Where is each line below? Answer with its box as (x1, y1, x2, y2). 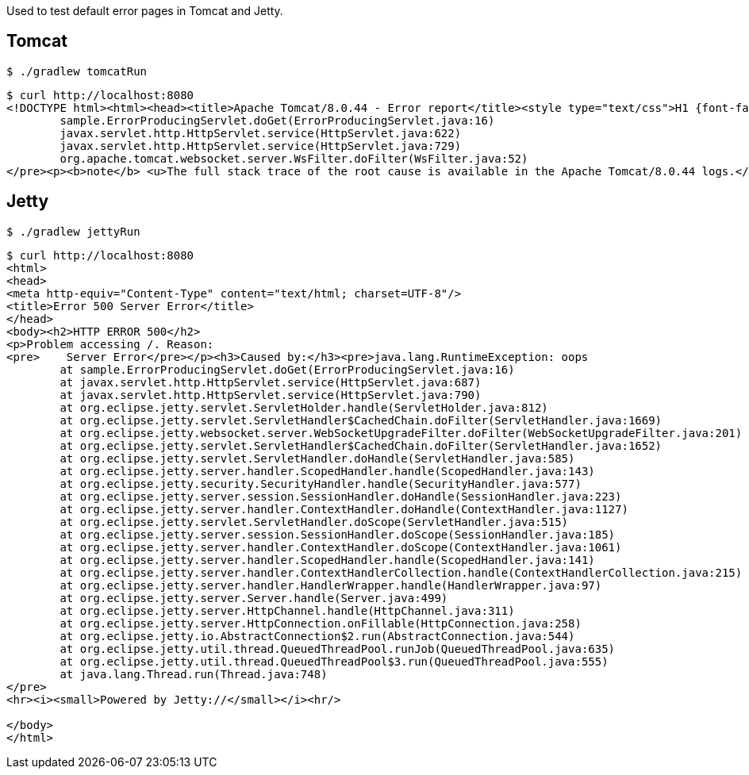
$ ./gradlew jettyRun (6, 224, 140, 238)
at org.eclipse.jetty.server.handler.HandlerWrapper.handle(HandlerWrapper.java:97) (60, 578, 602, 592)
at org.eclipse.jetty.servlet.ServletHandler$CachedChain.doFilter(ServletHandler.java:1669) (60, 413, 663, 427)
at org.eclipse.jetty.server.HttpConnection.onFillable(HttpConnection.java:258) (60, 616, 582, 630)
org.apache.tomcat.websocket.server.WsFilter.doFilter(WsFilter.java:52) (60, 152, 528, 165)
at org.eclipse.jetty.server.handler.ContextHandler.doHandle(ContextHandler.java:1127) (60, 502, 628, 516)
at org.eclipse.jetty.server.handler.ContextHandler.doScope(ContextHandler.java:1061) (60, 540, 622, 554)
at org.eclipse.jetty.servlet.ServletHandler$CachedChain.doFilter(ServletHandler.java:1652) (60, 439, 663, 452)
